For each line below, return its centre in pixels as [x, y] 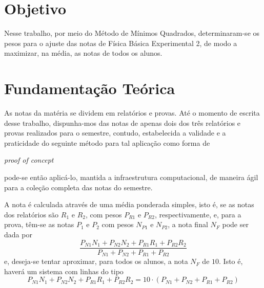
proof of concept [29, 160]
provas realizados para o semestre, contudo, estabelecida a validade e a [115, 133]
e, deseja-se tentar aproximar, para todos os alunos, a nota [96, 261]
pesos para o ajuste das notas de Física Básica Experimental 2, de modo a [121, 43]
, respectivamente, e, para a [198, 214]
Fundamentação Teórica [90, 88]
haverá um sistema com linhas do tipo [64, 271]
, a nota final [188, 224]
